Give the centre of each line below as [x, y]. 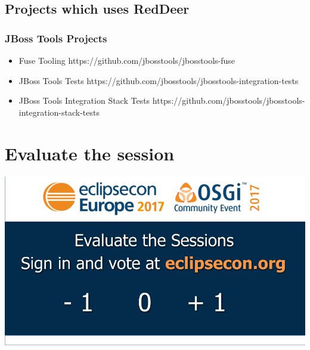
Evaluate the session [90, 153]
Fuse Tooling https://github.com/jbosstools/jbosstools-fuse [127, 60]
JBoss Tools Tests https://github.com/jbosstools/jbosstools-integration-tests [159, 80]
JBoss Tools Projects [56, 38]
